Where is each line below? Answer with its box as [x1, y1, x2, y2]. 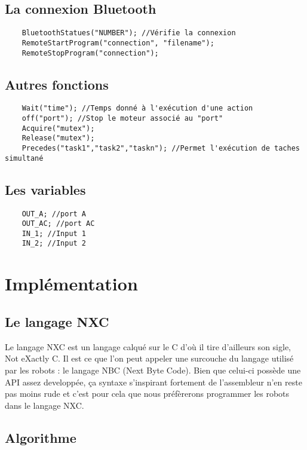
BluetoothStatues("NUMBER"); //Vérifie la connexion [22, 29, 236, 38]
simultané [5, 154, 44, 163]
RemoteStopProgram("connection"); [22, 48, 159, 57]
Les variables [5, 180, 86, 198]
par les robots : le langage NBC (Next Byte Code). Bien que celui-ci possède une [5, 363, 301, 376]
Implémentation [5, 271, 138, 296]
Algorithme [5, 428, 76, 446]
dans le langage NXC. [5, 399, 84, 411]
